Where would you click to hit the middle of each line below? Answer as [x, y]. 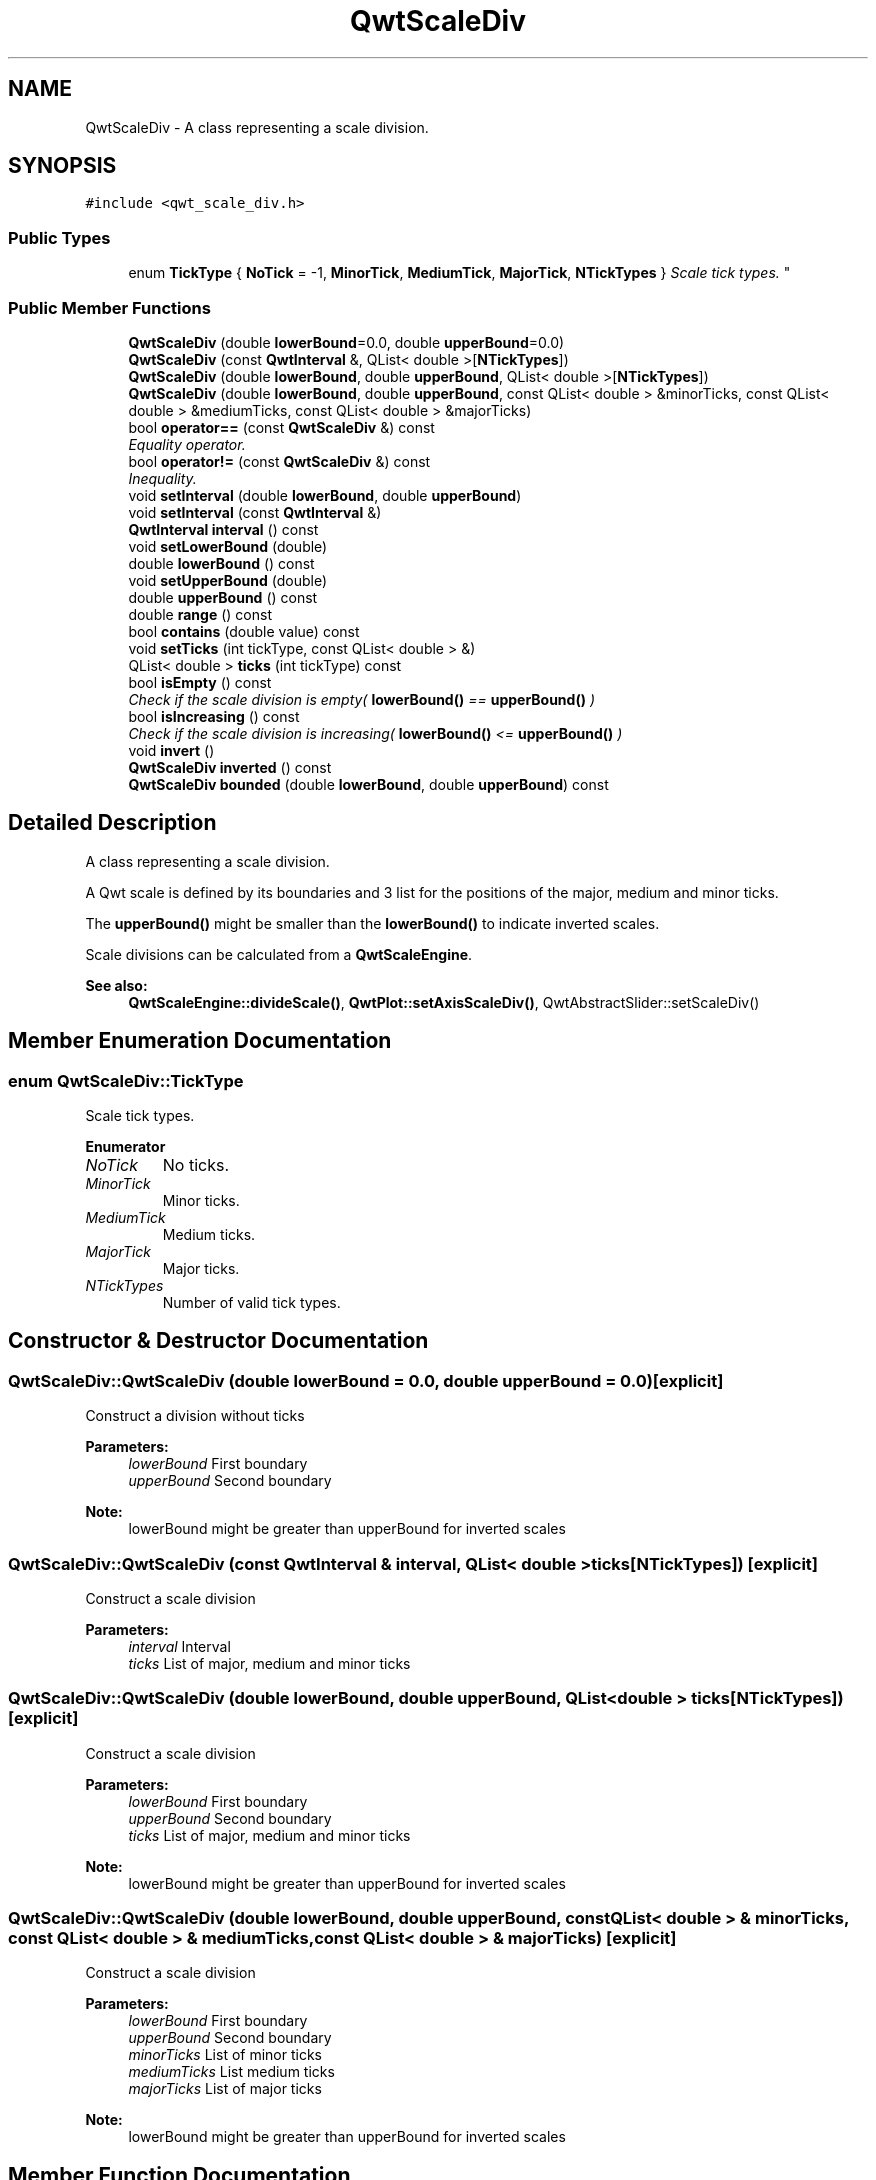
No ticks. [196, 1165]
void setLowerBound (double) [228, 546]
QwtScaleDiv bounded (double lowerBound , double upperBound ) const [368, 784]
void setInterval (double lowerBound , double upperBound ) [325, 495]
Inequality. [162, 478]
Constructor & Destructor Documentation [218, 1341]
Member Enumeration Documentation [200, 1041]
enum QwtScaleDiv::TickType [126, 1080]
